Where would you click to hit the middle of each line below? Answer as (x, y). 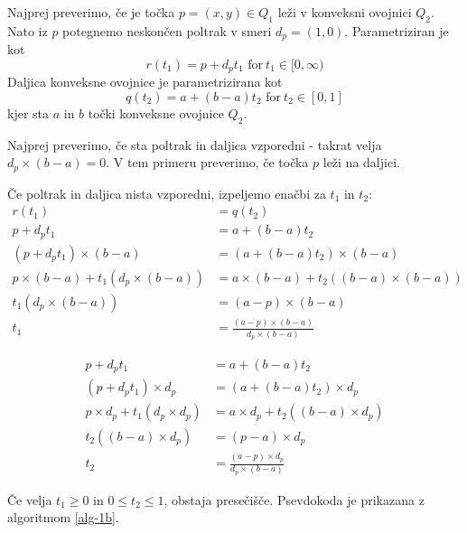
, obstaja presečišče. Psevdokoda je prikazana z (294, 499)
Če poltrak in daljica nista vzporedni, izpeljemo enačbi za (167, 193)
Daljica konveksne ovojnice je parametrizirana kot (145, 82)
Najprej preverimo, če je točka (91, 12)
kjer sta (28, 112)
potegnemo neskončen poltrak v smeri (167, 30)
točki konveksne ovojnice (156, 112)
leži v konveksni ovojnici (345, 12)
